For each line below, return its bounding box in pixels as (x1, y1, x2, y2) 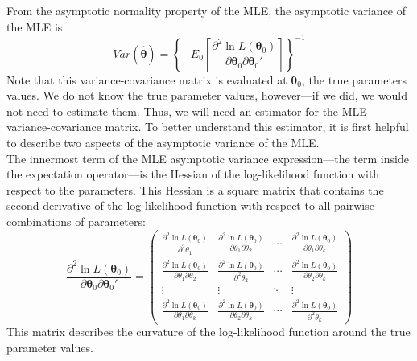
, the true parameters (302, 71, 407, 88)
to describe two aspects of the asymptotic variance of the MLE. (6, 134, 320, 151)
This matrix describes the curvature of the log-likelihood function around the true (6, 323, 411, 340)
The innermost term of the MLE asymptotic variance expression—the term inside (6, 150, 409, 166)
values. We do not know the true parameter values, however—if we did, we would (6, 87, 408, 104)
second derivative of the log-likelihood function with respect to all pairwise (6, 197, 374, 214)
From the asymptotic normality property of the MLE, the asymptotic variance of (6, 2, 407, 18)
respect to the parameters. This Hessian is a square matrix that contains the (6, 181, 384, 198)
